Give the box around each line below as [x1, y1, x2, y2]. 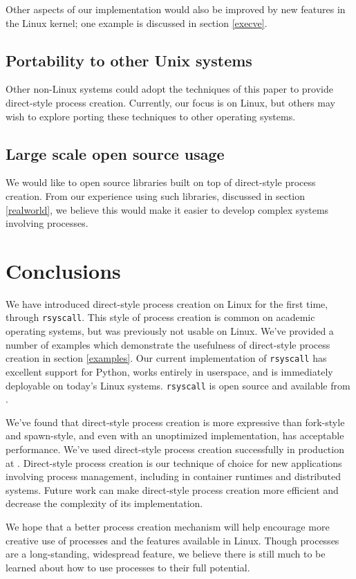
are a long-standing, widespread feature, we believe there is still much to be [6, 546, 326, 561]
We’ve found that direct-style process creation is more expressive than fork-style [6, 414, 345, 429]
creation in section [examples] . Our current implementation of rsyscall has [6, 351, 327, 365]
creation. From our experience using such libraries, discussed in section [6, 188, 306, 203]
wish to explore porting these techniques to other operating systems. [6, 109, 296, 123]
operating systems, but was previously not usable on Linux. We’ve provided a [6, 324, 334, 338]
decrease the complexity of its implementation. [6, 496, 203, 511]
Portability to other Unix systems [6, 49, 252, 71]
